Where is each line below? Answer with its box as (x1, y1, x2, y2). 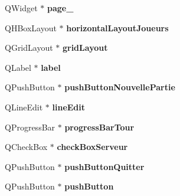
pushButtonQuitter (64, 160, 145, 172)
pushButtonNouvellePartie (64, 81, 175, 93)
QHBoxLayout (5, 21, 57, 34)
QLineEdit (5, 100, 43, 113)
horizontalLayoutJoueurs (66, 21, 169, 34)
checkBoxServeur (57, 141, 128, 153)
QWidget (5, 2, 38, 14)
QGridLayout (5, 41, 53, 54)
